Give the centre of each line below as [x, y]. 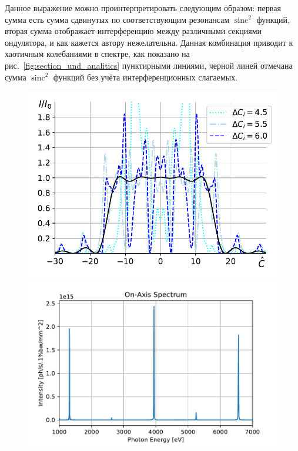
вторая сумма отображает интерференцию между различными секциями [133, 31]
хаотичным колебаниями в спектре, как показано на [97, 54]
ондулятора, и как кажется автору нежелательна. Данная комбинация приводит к [149, 42]
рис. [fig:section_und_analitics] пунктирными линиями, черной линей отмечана [149, 65]
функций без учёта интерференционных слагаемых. [145, 77]
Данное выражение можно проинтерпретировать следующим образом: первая [143, 8]
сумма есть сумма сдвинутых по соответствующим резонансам [117, 19]
